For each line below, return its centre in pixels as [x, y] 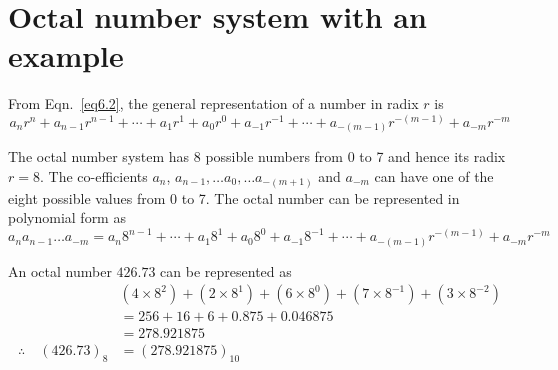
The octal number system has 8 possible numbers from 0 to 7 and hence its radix [257, 156]
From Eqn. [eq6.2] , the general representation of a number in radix [213, 103]
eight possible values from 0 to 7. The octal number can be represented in [234, 197]
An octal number [60, 270]
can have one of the [434, 176]
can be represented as [226, 270]
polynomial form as [67, 217]
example [66, 55]
